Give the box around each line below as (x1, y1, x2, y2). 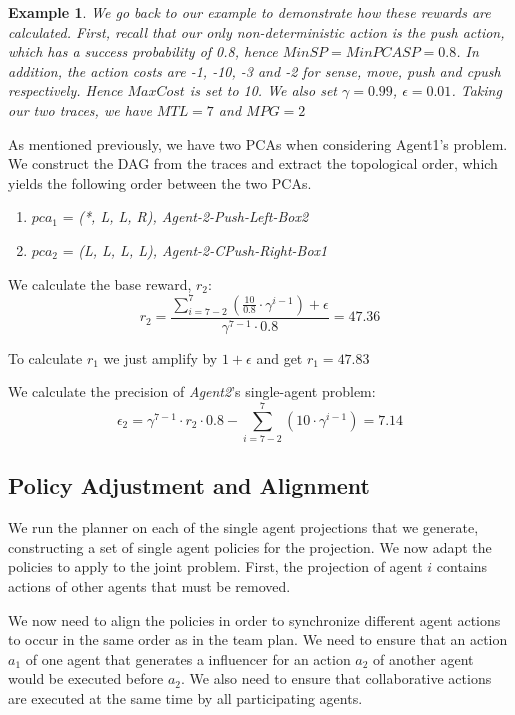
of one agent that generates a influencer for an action (25, 648, 351, 669)
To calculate (8, 347, 83, 368)
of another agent (373, 648, 474, 669)
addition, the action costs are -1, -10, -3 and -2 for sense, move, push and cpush (8, 60, 501, 81)
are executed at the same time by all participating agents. (8, 687, 363, 708)
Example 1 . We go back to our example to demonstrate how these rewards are (8, 2, 491, 22)
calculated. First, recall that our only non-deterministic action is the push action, (8, 21, 505, 42)
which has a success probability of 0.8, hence (8, 41, 278, 62)
